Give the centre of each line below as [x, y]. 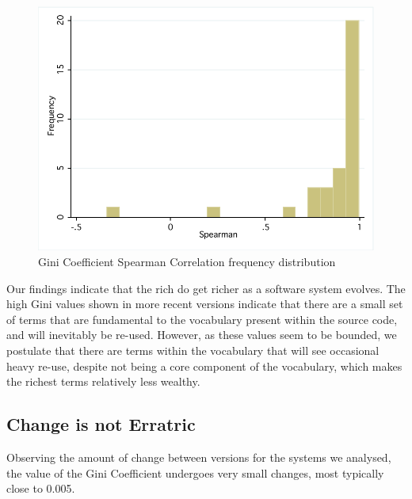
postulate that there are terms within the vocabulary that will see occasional [193, 350]
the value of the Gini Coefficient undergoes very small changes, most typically [195, 472]
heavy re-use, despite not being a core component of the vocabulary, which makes [204, 366]
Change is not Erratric [101, 424]
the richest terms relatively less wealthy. [103, 381]
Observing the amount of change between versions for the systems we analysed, [199, 457]
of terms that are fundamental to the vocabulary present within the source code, [202, 319]
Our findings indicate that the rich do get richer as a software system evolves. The [206, 288]
